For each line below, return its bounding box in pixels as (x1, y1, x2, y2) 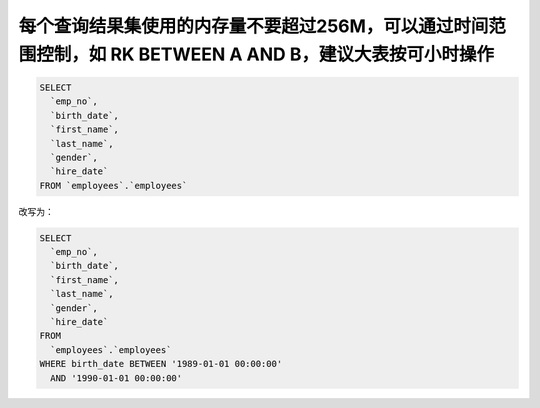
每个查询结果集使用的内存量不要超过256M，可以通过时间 (18, 15, 489, 37)
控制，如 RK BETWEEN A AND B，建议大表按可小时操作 (36, 43, 495, 65)
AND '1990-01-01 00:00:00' (50, 372, 183, 384)
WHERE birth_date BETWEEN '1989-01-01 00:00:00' (39, 358, 283, 370)
